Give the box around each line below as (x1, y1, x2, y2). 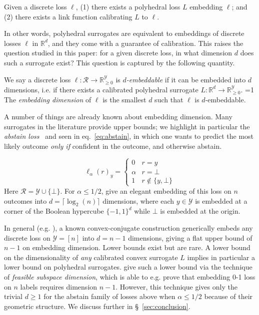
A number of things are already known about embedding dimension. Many (4, 111, 232, 121)
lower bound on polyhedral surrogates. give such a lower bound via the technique (4, 262, 252, 272)
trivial (4, 291, 23, 302)
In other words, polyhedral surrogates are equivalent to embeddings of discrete (4, 28, 244, 38)
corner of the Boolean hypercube (4, 206, 104, 216)
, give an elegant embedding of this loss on (101, 185, 231, 196)
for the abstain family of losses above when (43, 291, 175, 302)
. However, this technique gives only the (115, 281, 237, 292)
